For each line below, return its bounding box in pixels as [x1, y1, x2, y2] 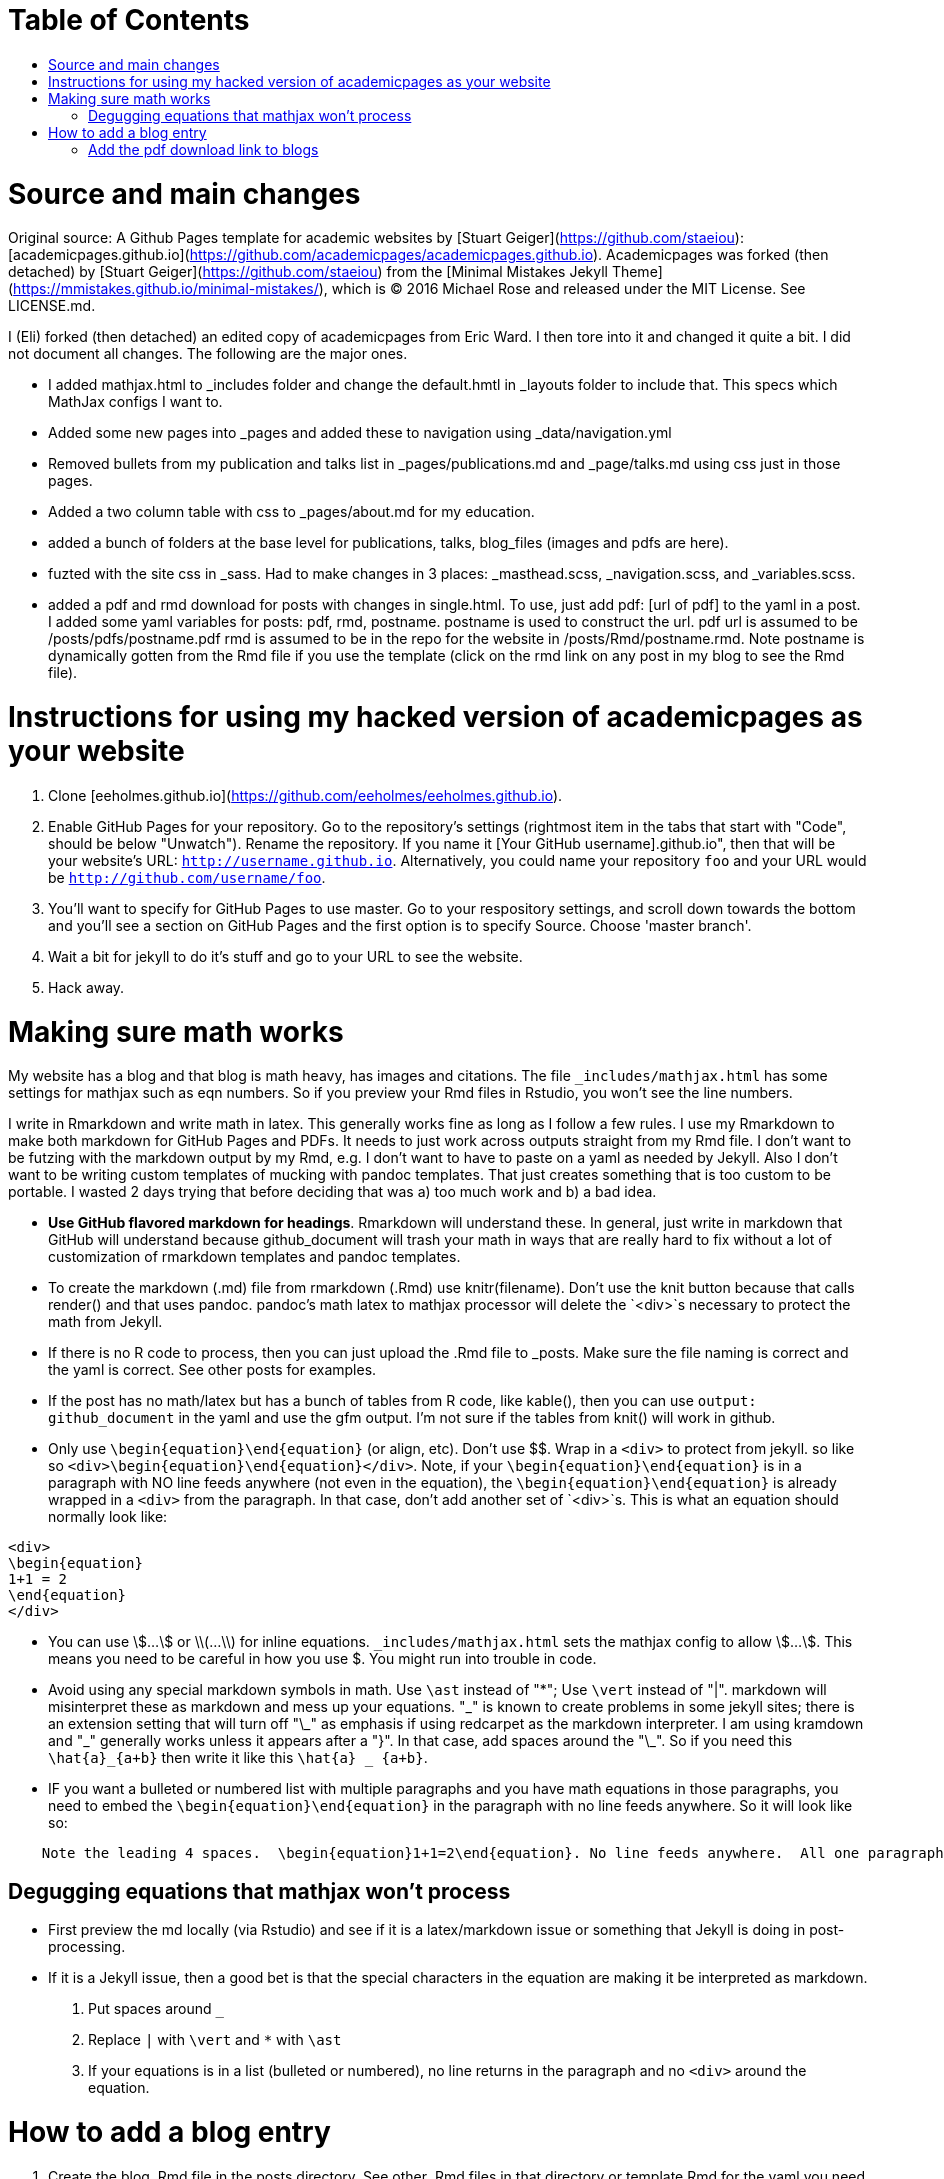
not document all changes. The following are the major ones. [8, 345, 408, 363]
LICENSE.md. [8, 297, 96, 315]
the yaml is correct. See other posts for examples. [48, 1361, 377, 1379]
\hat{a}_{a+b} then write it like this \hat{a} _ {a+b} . [48, 1749, 428, 1767]
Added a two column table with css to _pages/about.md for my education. [48, 503, 535, 521]
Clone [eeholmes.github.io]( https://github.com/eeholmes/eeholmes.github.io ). [48, 786, 563, 804]
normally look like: [48, 1508, 168, 1526]
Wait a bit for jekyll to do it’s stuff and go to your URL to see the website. [48, 947, 523, 965]
